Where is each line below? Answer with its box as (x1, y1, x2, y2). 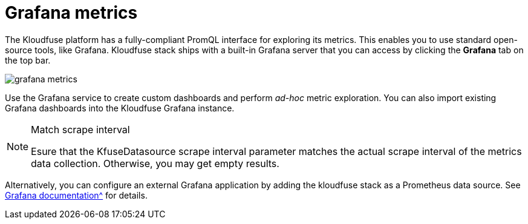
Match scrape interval (31, 123, 130, 136)
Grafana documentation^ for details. (5, 189, 148, 200)
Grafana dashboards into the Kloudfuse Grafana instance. (5, 102, 235, 113)
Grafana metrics (5, 2, 138, 23)
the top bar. (5, 54, 51, 65)
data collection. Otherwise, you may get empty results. (31, 157, 279, 170)
